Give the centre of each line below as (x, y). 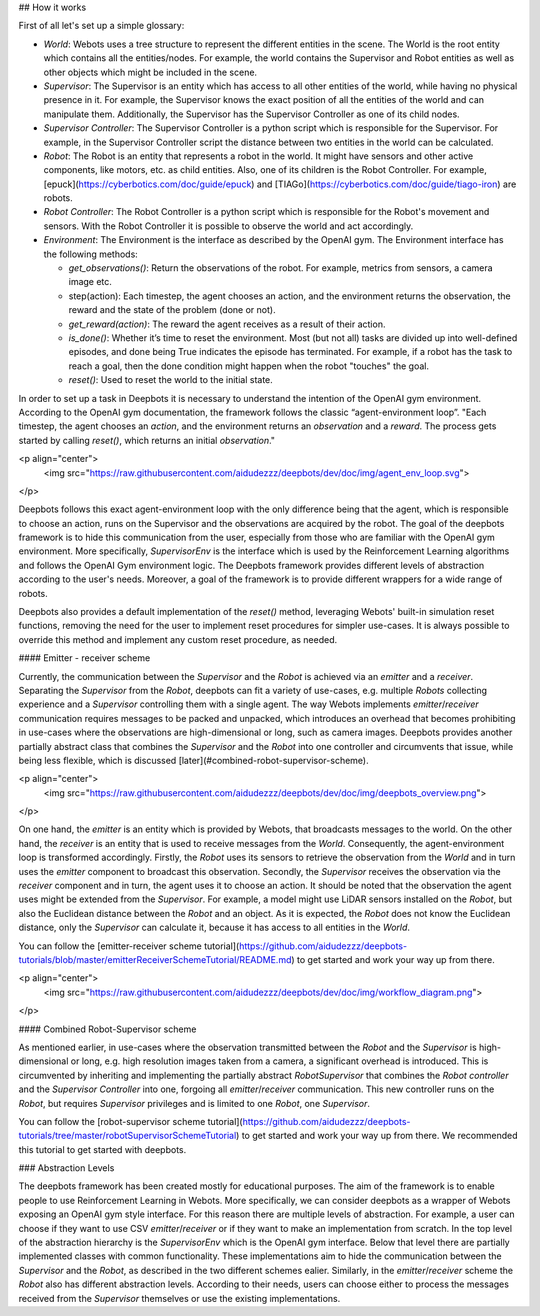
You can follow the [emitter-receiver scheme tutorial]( (129, 946)
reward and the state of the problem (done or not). (172, 310)
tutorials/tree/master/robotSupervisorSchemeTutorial (127, 1136)
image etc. (90, 282)
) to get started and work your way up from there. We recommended (377, 1136)
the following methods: (91, 254)
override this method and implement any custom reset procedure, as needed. (178, 639)
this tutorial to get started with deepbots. (102, 1149)
